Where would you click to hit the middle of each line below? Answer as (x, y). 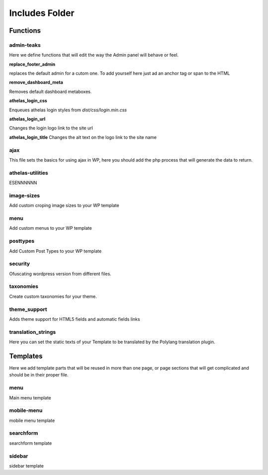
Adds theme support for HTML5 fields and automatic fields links (75, 319)
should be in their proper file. (39, 375)
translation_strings (33, 332)
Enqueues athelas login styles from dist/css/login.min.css (68, 110)
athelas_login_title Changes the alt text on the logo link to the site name (83, 137)
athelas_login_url (27, 119)
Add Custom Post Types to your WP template (55, 251)
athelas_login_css (28, 101)
